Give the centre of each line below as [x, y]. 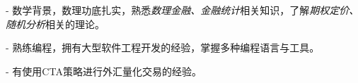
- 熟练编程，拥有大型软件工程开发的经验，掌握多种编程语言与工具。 [163, 47]
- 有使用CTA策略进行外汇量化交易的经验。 [104, 71]
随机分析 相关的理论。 [55, 24]
